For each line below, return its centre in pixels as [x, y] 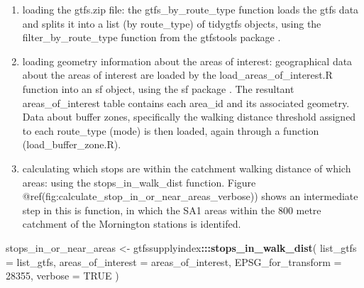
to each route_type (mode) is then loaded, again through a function [171, 130]
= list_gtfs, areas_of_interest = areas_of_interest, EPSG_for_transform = [174, 261]
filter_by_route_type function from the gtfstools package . [151, 37]
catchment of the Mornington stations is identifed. [132, 224]
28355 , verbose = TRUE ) [62, 276]
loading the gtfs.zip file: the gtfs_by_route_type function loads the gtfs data [191, 9]
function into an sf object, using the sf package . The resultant [158, 88]
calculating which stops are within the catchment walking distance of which [187, 168]
